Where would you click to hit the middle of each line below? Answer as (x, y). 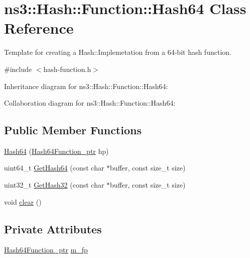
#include (18, 69)
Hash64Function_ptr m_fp (46, 250)
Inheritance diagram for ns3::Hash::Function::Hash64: (86, 86)
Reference (39, 28)
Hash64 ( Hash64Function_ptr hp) (56, 151)
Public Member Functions (73, 130)
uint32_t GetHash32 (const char (54, 185)
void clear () (23, 201)
